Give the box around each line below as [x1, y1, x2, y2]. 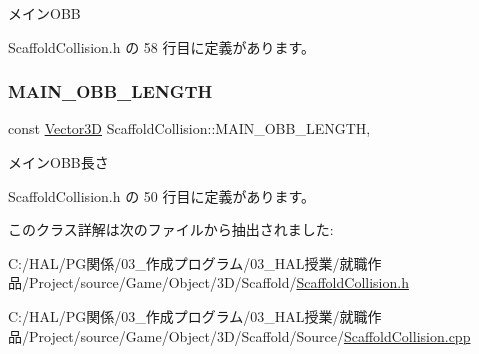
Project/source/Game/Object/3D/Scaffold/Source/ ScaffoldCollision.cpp [28, 325, 471, 346]
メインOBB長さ [8, 152, 109, 172]
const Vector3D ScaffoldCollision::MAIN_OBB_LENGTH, [8, 118, 371, 139]
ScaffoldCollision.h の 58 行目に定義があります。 [8, 36, 316, 57]
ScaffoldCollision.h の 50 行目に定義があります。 [8, 185, 316, 206]
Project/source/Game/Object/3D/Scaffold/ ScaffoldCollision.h [28, 272, 409, 293]
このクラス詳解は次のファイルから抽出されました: [8, 219, 334, 240]
